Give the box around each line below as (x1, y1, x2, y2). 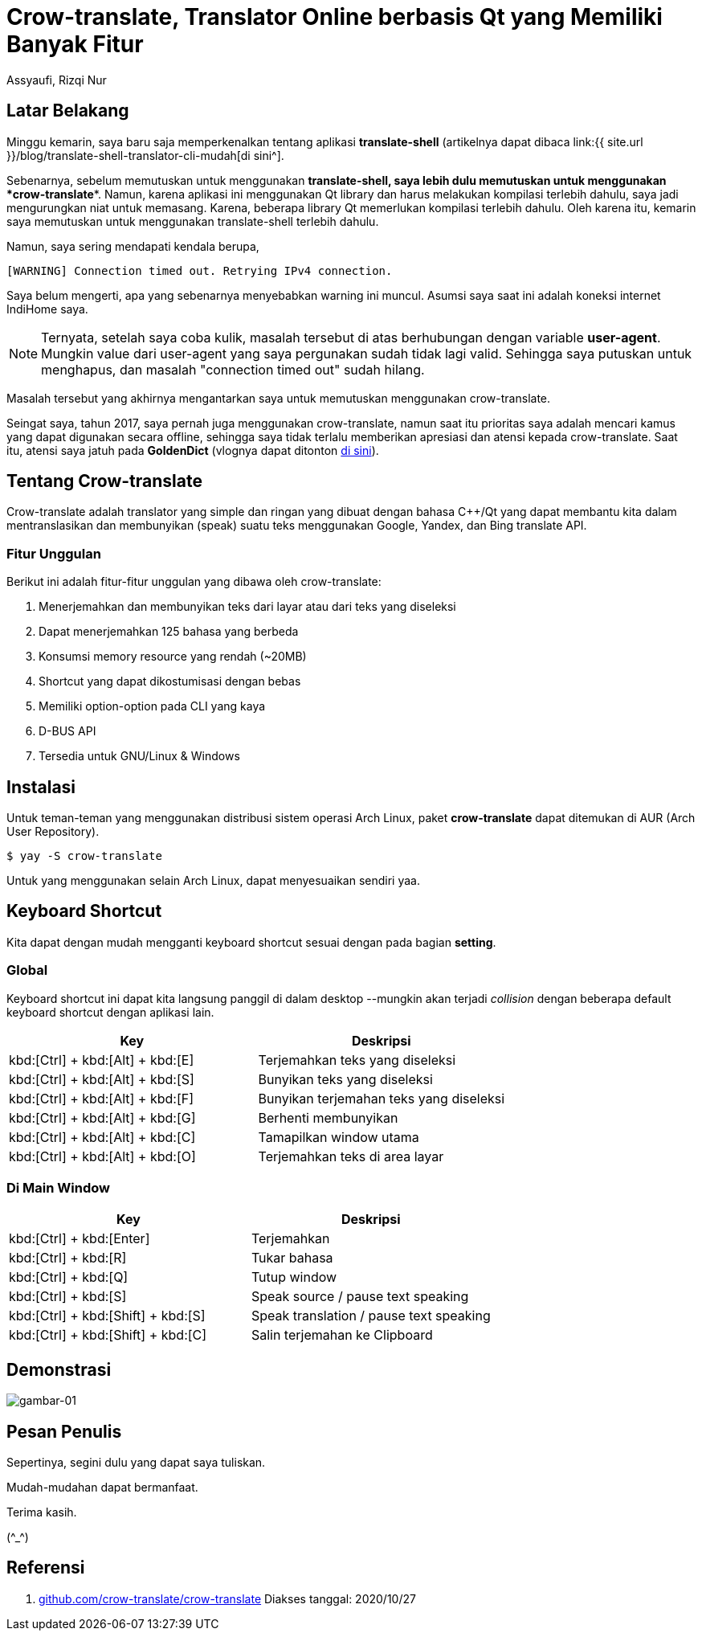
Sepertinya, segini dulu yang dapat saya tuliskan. (6, 1455, 266, 1470)
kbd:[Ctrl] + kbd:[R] (9, 1250, 127, 1267)
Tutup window (251, 1269, 337, 1286)
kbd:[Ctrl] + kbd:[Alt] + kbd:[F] (9, 1090, 194, 1107)
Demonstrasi (6, 1359, 112, 1380)
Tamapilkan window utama (258, 1128, 419, 1145)
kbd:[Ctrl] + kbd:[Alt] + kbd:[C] (9, 1128, 196, 1145)
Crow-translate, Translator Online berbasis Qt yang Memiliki (6, 3, 663, 31)
